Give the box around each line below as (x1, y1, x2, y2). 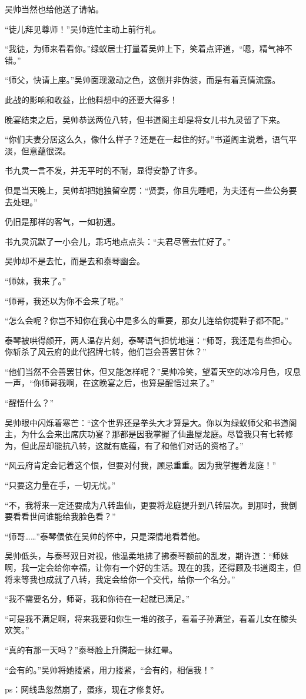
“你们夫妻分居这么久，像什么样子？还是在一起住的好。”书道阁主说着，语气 (5, 133, 289, 145)
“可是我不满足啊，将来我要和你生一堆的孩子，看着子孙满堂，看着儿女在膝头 (5, 612, 297, 624)
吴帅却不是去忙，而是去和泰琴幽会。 (5, 255, 145, 267)
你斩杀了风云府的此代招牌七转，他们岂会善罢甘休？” (5, 345, 207, 358)
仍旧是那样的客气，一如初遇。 (5, 215, 120, 228)
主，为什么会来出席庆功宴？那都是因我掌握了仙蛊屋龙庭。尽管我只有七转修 (5, 428, 293, 440)
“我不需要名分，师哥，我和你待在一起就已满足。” (5, 593, 190, 605)
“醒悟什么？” (5, 397, 54, 409)
